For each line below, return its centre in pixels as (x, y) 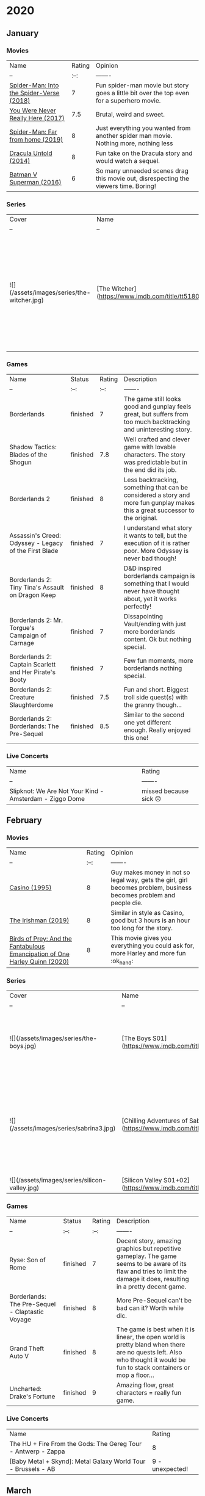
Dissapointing (143, 616)
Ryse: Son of (27, 1260)
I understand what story (158, 528)
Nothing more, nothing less (134, 143)
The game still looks (152, 399)
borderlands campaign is (159, 576)
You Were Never (33, 110)
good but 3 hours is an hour (150, 920)
